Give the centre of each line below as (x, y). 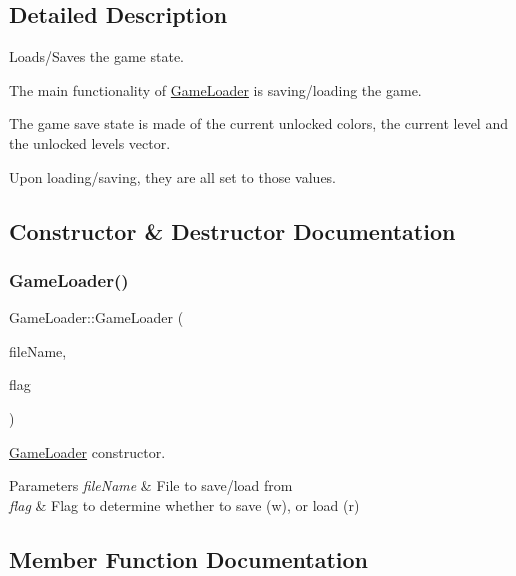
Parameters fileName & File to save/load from (151, 485)
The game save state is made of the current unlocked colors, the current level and (258, 123)
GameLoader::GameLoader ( (96, 317)
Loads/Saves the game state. (96, 56)
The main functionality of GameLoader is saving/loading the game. (215, 89)
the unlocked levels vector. (90, 142)
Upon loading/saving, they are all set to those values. (173, 176)
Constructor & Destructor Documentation (232, 230)
